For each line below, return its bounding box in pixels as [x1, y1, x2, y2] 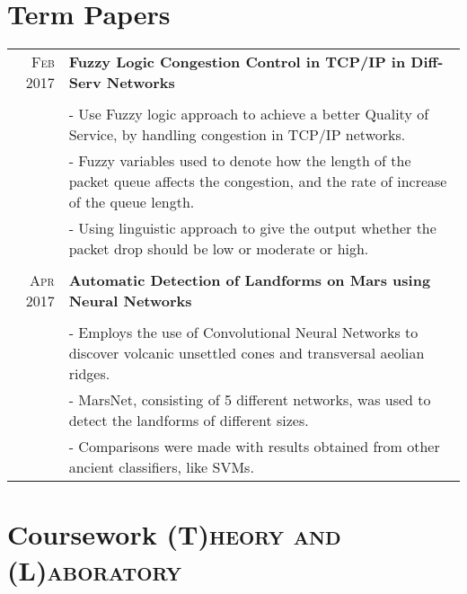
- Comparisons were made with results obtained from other [68, 436, 440, 457]
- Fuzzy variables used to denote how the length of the [68, 150, 411, 172]
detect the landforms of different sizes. [68, 410, 309, 431]
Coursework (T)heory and [7, 516, 341, 553]
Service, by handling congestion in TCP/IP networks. [68, 124, 406, 146]
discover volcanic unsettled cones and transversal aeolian [68, 342, 425, 364]
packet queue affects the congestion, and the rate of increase [68, 171, 447, 192]
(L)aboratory [7, 551, 182, 588]
